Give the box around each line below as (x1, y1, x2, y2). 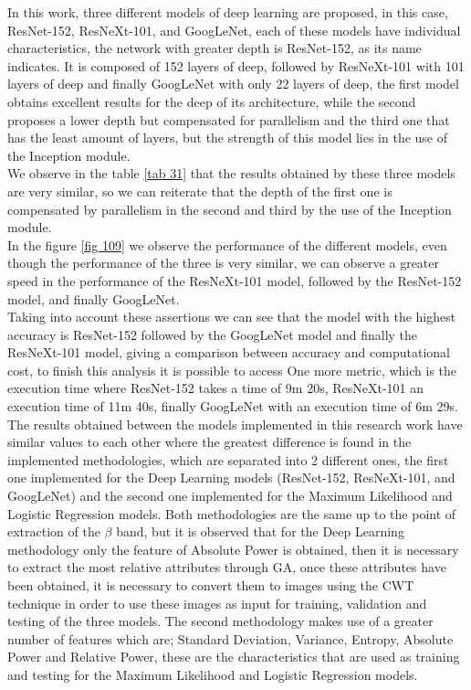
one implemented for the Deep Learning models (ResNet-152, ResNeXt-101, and (7, 468, 455, 487)
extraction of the (7, 522, 100, 541)
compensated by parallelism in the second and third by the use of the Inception (7, 199, 452, 218)
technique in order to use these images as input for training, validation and (7, 593, 427, 612)
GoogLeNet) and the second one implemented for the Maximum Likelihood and (7, 486, 453, 505)
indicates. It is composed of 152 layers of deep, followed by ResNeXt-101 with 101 (7, 56, 465, 75)
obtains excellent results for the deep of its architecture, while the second (7, 91, 416, 111)
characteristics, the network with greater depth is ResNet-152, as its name (7, 38, 422, 58)
